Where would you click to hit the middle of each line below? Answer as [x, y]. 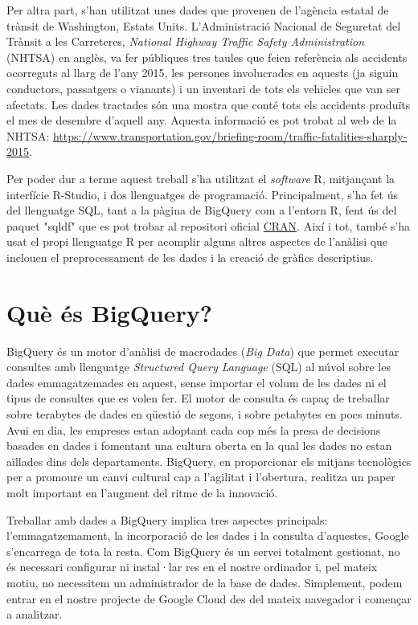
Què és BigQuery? [110, 312]
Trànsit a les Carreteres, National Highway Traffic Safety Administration [186, 41]
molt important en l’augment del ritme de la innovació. [142, 492]
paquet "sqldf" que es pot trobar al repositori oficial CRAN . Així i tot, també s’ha [208, 225]
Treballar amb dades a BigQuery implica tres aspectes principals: [167, 519]
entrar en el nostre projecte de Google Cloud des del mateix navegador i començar [209, 598]
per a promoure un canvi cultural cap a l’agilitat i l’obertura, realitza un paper [201, 477]
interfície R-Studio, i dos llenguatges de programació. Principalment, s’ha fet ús [202, 194]
